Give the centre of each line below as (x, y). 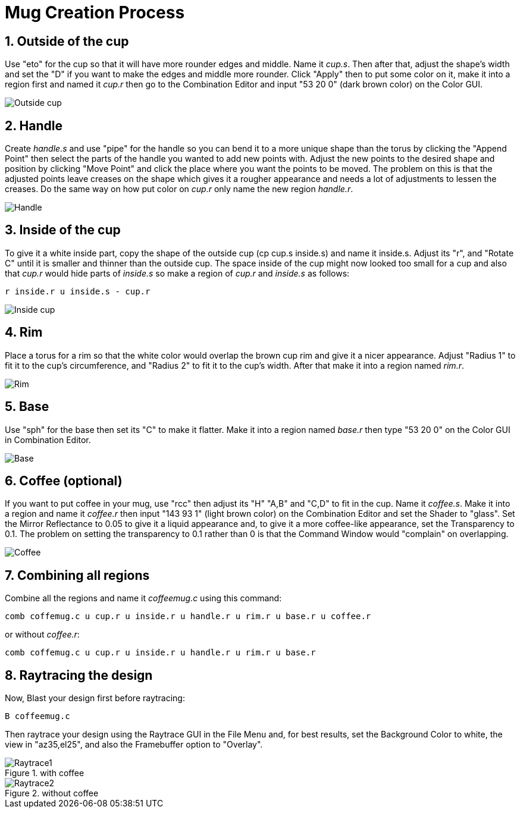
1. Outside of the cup (67, 41)
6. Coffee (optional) (64, 481)
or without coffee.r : (42, 635)
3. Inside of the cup (63, 230)
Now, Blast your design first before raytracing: (95, 698)
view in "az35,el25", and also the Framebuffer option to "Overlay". (134, 745)
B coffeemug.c (37, 716)
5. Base (27, 407)
